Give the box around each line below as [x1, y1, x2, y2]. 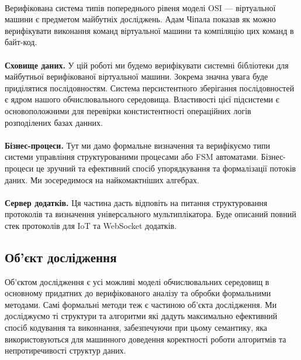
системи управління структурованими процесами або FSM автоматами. [5, 150, 258, 163]
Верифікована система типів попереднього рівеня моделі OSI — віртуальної [5, 1, 276, 13]
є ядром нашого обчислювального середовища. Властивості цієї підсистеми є [5, 93, 279, 105]
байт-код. [5, 36, 37, 48]
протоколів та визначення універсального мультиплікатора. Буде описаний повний [5, 208, 296, 220]
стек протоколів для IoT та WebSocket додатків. [5, 219, 177, 231]
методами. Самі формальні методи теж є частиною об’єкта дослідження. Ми [5, 298, 277, 310]
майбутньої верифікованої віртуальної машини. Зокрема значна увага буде [5, 70, 268, 83]
